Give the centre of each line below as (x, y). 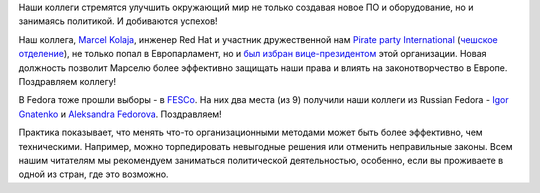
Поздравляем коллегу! (67, 81)
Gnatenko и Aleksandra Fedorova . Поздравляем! (120, 114)
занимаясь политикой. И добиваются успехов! (118, 21)
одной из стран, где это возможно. (93, 174)
